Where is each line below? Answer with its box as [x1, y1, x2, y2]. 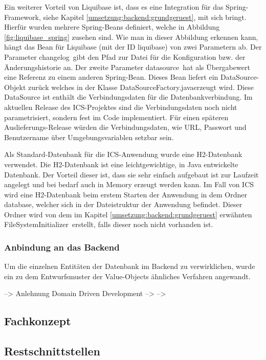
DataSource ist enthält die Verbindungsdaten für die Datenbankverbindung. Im [4, 92, 253, 102]
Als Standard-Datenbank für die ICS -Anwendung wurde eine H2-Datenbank [4, 149, 242, 160]
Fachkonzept [4, 313, 71, 329]
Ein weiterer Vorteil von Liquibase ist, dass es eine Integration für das [4, 2, 224, 12]
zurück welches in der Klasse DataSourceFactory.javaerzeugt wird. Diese [28, 81, 254, 92]
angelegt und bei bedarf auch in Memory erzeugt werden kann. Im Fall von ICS [4, 179, 254, 190]
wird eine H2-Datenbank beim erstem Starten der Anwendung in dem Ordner [4, 189, 247, 199]
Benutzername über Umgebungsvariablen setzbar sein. [4, 131, 174, 142]
